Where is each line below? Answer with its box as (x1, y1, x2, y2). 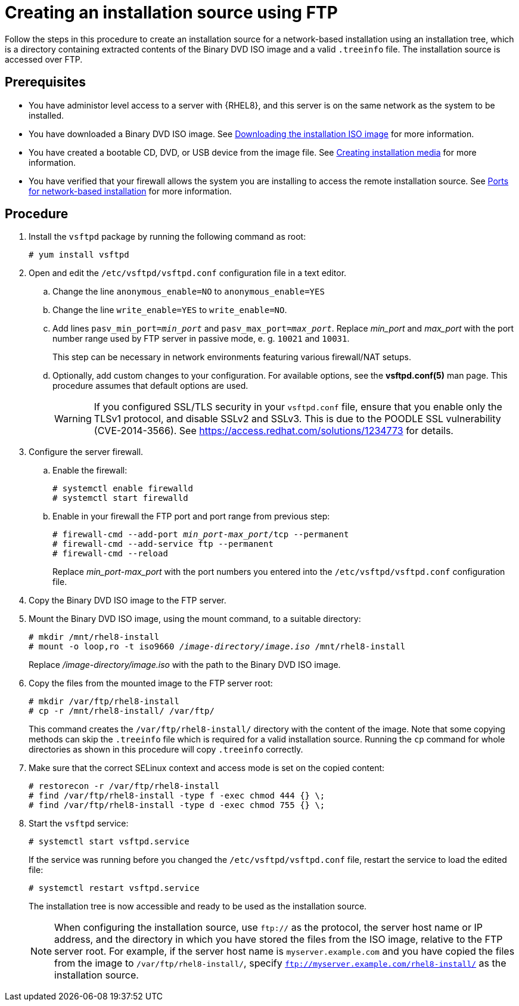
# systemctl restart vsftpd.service (29, 883, 200, 893)
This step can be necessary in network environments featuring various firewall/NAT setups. (52, 352, 412, 363)
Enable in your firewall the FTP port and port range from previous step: (52, 511, 330, 522)
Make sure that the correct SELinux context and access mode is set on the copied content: (29, 763, 385, 773)
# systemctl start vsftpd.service (29, 837, 189, 847)
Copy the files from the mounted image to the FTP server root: (29, 678, 273, 689)
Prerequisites (5, 75, 86, 90)
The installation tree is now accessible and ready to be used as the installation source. (29, 901, 367, 912)
